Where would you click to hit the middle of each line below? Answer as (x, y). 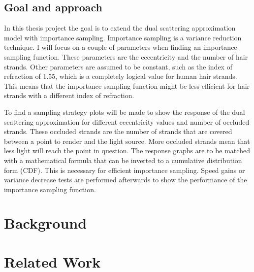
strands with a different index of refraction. (69, 95)
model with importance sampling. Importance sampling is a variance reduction (123, 37)
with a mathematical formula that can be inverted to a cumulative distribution (123, 160)
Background (46, 223)
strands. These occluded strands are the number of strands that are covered (118, 131)
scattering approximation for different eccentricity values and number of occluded (127, 121)
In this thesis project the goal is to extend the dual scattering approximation (120, 28)
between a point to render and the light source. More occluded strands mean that (127, 141)
